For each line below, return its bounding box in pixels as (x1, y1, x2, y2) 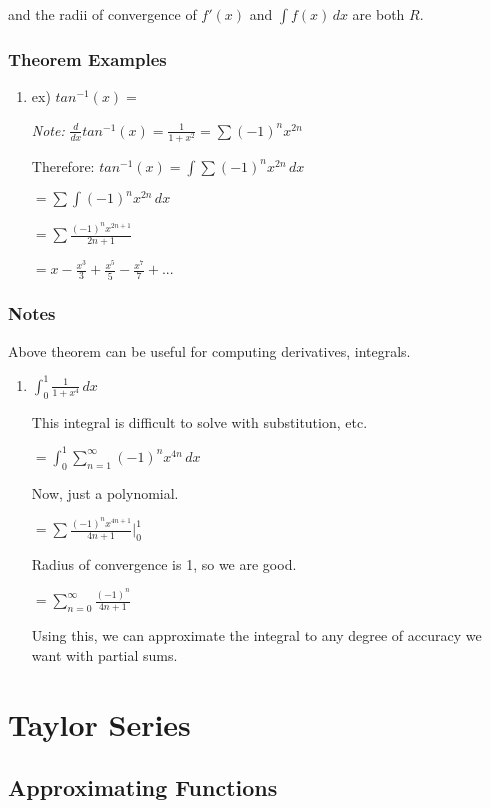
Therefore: (31, 155, 95, 176)
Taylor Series (8, 703, 191, 744)
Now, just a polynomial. (31, 482, 179, 503)
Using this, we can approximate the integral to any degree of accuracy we (31, 625, 482, 646)
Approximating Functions (8, 772, 278, 803)
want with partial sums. (31, 644, 178, 665)
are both (352, 4, 405, 24)
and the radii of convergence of (8, 4, 197, 24)
